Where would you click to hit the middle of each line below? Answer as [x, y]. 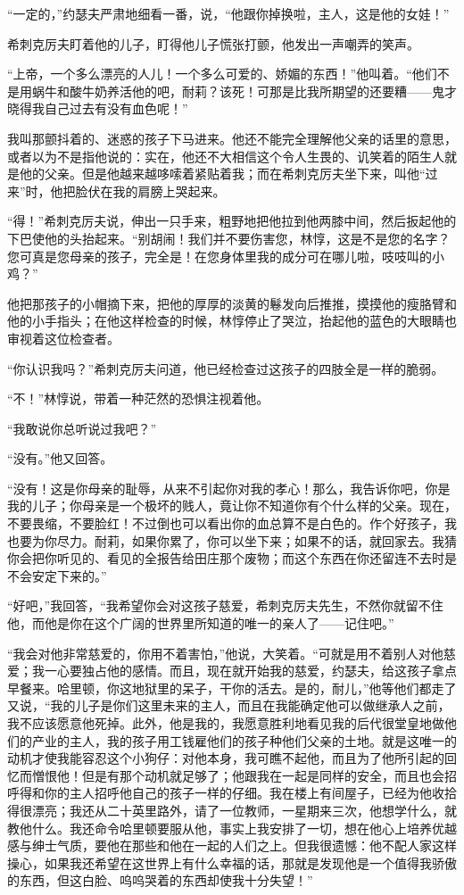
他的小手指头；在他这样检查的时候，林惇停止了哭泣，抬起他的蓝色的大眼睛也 [232, 321]
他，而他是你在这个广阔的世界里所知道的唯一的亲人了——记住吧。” [201, 623]
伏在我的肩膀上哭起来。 [157, 191]
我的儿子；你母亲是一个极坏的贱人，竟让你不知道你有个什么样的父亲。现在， [232, 506]
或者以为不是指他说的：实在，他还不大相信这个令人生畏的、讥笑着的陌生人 [226, 156]
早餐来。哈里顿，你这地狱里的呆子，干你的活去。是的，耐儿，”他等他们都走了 [232, 688]
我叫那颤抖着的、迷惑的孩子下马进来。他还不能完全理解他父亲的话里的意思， [232, 138]
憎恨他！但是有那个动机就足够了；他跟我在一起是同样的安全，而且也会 [238, 775]
